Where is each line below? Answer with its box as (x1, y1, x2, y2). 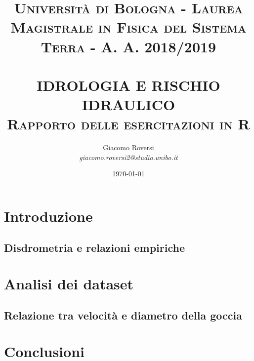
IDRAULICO (82, 94, 175, 115)
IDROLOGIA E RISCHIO (37, 75, 220, 95)
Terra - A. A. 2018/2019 (41, 36, 216, 56)
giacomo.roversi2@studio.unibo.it (79, 152, 178, 162)
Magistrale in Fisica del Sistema (10, 17, 247, 37)
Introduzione (4, 206, 93, 226)
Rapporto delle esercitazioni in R (7, 114, 250, 134)
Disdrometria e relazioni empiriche (4, 240, 185, 255)
